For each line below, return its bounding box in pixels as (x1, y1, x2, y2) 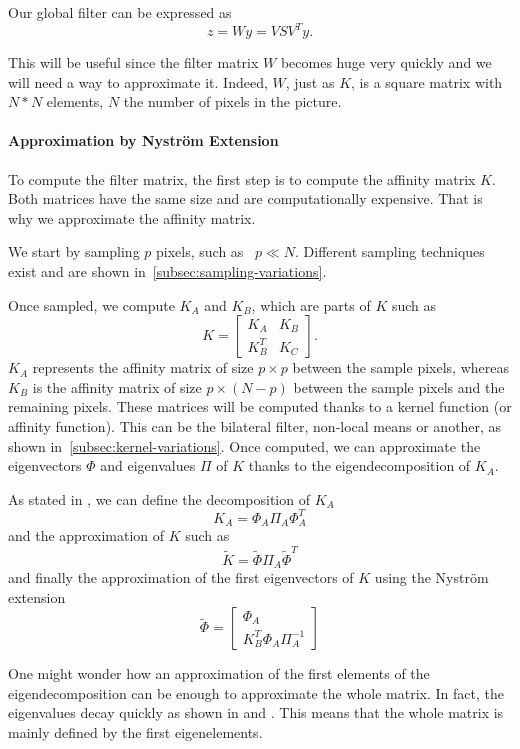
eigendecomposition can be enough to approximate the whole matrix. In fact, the (8, 682, 504, 703)
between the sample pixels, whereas (292, 357, 509, 378)
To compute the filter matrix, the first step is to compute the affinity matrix (8, 168, 476, 189)
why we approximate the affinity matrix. (8, 207, 256, 228)
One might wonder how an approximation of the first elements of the (8, 663, 430, 684)
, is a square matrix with (351, 71, 503, 92)
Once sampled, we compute (8, 294, 175, 315)
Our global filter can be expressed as (8, 2, 232, 22)
